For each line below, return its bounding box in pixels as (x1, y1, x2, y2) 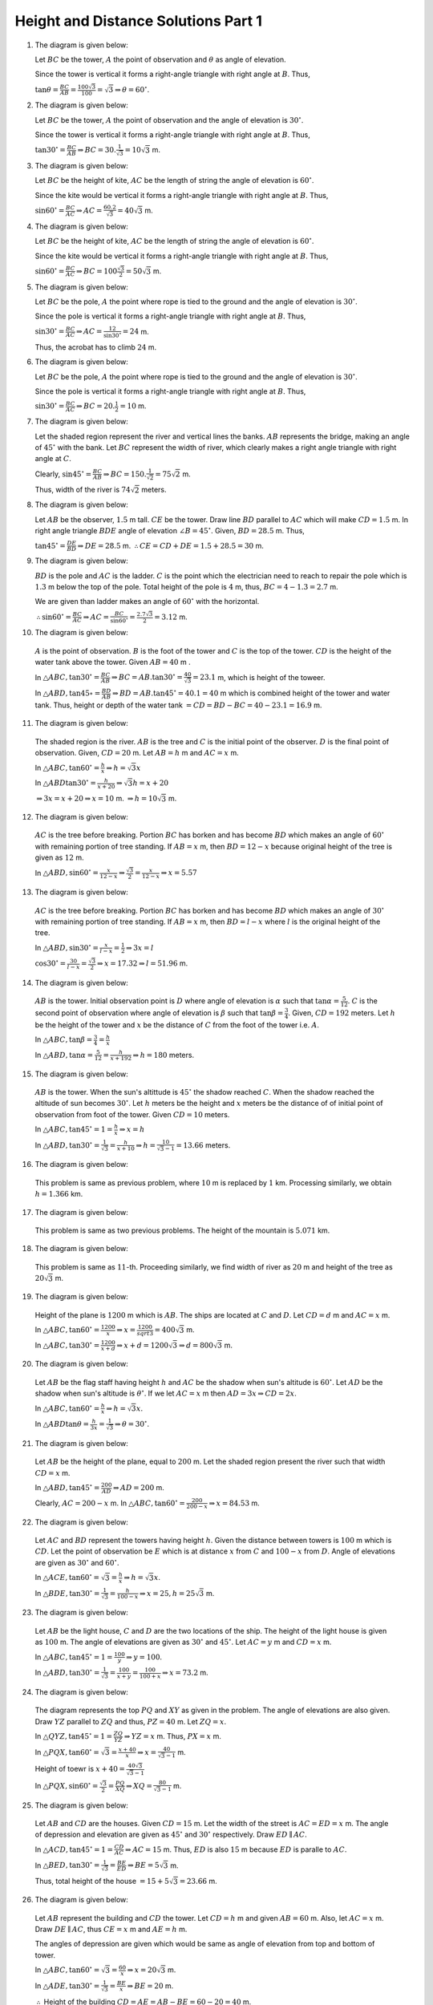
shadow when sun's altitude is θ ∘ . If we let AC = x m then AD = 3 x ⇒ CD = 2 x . (34, 1387, 297, 1399)
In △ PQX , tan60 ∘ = (34, 1746, 100, 1756)
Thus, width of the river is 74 (34, 485, 132, 495)
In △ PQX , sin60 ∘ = (34, 1780, 99, 1790)
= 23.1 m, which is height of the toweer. (192, 672, 326, 682)
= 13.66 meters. (176, 1140, 231, 1150)
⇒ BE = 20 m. (127, 1981, 174, 1991)
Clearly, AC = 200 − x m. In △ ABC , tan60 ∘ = (34, 1497, 186, 1508)
